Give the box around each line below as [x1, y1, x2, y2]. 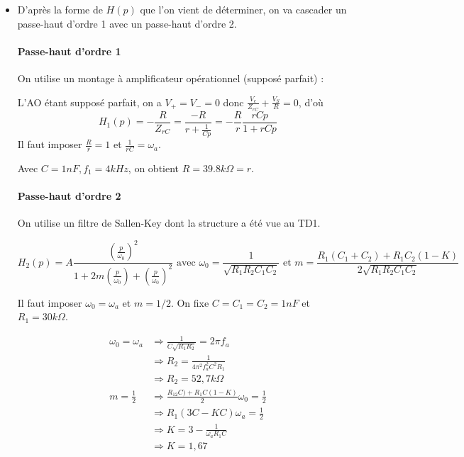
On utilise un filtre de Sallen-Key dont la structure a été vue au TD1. [17, 215, 321, 230]
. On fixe [170, 295, 209, 310]
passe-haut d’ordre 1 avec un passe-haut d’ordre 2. [17, 16, 237, 30]
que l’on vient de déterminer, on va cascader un [140, 2, 347, 16]
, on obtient [128, 160, 179, 175]
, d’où [298, 94, 324, 109]
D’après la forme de [17, 2, 103, 16]
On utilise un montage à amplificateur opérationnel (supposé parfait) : [17, 70, 324, 85]
